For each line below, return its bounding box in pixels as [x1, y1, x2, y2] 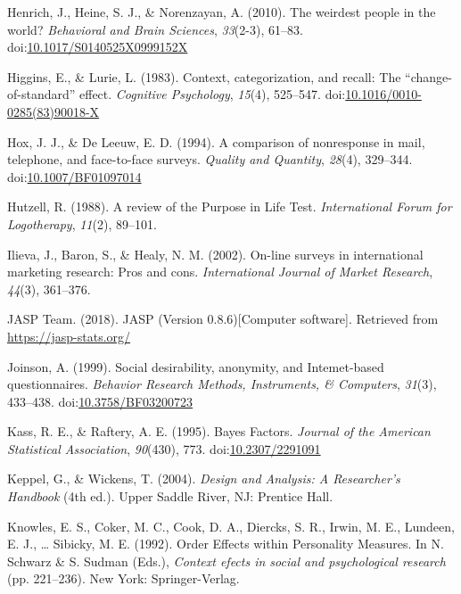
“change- [405, 67, 452, 86]
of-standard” [7, 85, 76, 103]
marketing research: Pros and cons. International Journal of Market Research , [7, 262, 433, 281]
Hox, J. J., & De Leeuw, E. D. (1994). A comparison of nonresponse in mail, [7, 132, 425, 151]
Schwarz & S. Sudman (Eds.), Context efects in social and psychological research [7, 551, 446, 570]
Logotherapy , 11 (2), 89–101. [7, 214, 157, 233]
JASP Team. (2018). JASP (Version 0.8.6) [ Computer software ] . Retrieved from [7, 309, 439, 328]
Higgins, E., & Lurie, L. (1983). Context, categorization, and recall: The [7, 67, 401, 86]
